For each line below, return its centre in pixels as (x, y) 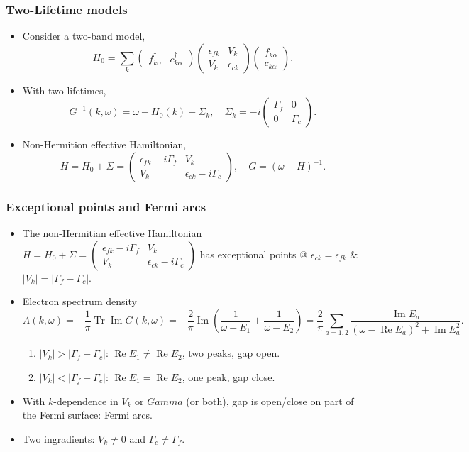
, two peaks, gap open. (231, 353)
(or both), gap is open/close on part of (270, 401)
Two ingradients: (59, 438)
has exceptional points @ (254, 254)
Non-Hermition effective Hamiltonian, (104, 144)
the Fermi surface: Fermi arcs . (87, 415)
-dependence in (86, 401)
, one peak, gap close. (228, 376)
